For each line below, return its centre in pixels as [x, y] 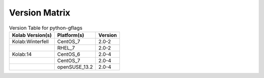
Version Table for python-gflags [46, 28]
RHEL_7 [66, 47]
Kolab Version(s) [32, 35]
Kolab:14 [22, 54]
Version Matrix [40, 13]
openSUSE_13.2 [75, 67]
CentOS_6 [69, 54]
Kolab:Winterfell [30, 41]
